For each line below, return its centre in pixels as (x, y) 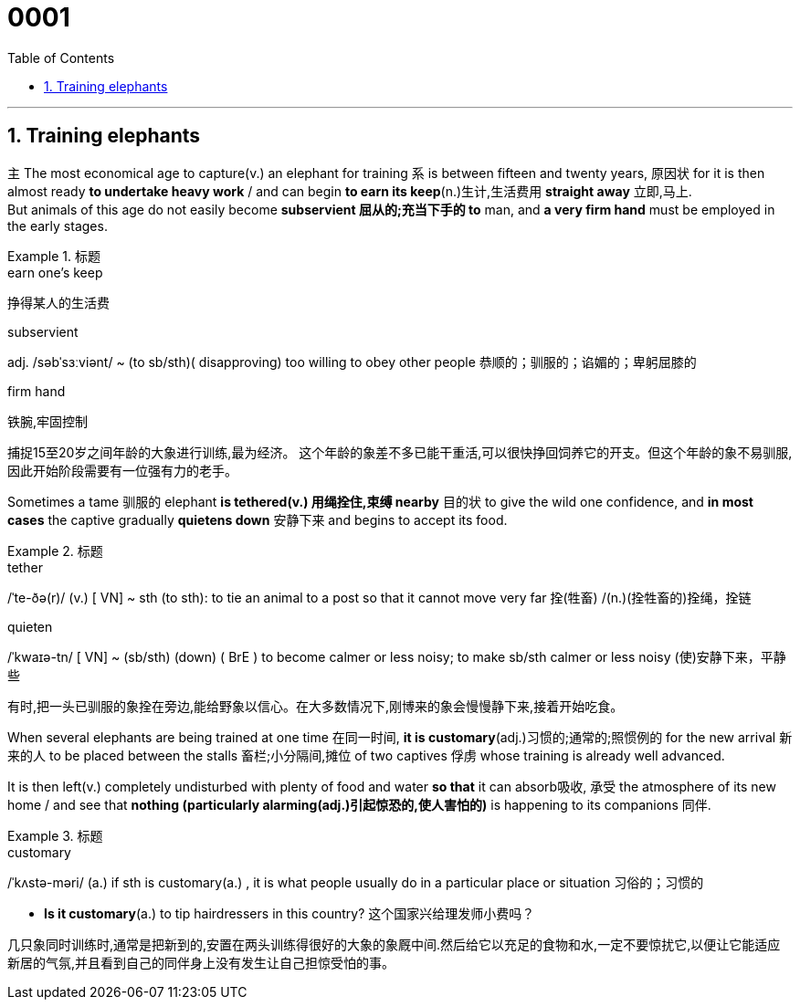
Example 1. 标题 (54, 256)
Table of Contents (61, 58)
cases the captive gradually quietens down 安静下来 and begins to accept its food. (258, 519)
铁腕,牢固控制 (48, 421)
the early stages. (58, 226)
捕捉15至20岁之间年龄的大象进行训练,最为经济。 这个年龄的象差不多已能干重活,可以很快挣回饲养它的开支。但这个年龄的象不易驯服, (400, 452)
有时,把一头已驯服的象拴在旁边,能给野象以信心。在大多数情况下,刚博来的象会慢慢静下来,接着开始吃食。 (316, 706)
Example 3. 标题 (55, 835)
